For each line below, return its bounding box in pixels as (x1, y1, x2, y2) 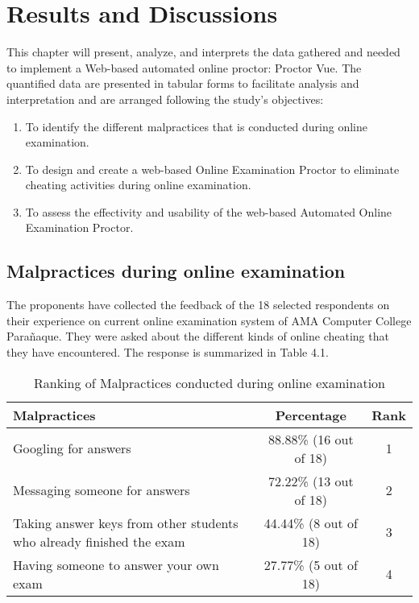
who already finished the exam (13, 531, 185, 551)
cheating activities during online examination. (25, 176, 251, 193)
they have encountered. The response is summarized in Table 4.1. (6, 344, 329, 361)
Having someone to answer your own (13, 555, 219, 574)
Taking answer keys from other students (13, 513, 239, 532)
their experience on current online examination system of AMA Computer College (6, 312, 412, 328)
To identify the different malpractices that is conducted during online (25, 118, 367, 134)
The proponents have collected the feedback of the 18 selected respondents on (6, 296, 390, 313)
